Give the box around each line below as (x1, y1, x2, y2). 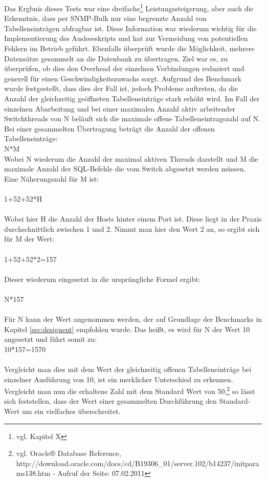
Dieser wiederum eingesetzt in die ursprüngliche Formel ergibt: (4, 273, 201, 284)
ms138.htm (16, 468, 51, 478)
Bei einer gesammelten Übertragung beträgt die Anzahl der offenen (4, 123, 215, 134)
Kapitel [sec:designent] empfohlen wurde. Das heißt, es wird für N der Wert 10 (4, 323, 250, 334)
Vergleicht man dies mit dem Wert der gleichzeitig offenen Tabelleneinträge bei (4, 364, 252, 375)
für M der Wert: (4, 233, 55, 244)
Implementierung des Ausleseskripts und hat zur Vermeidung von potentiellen (4, 33, 248, 43)
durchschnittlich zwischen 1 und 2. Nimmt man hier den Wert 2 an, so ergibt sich (4, 223, 260, 234)
